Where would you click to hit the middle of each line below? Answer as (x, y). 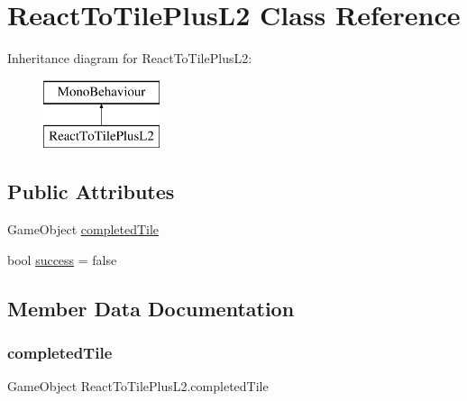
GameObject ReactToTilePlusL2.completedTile (138, 386)
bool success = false (62, 259)
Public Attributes (91, 191)
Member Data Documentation (151, 308)
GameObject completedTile (83, 229)
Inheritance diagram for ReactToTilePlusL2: (130, 58)
